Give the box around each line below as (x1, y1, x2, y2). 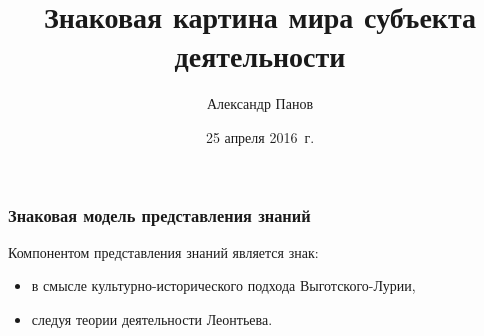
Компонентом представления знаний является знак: (8, 241, 319, 262)
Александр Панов (206, 93, 314, 114)
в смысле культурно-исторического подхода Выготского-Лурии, (31, 275, 416, 296)
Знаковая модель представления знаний (8, 202, 311, 227)
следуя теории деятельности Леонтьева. (31, 308, 273, 329)
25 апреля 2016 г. (205, 126, 315, 147)
